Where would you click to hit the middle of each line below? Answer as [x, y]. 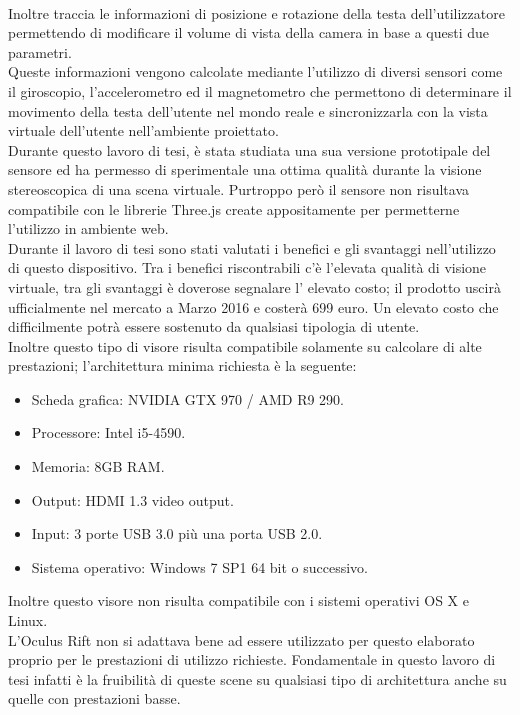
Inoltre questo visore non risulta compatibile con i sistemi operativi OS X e [238, 600]
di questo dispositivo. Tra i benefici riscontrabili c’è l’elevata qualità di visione [247, 267]
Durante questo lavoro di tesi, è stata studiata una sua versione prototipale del [249, 149]
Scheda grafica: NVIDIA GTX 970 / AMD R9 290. [187, 398]
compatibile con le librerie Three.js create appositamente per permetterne [234, 208]
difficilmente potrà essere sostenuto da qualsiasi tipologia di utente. [214, 326]
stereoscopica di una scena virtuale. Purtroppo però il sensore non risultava [239, 188]
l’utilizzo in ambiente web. [88, 228]
